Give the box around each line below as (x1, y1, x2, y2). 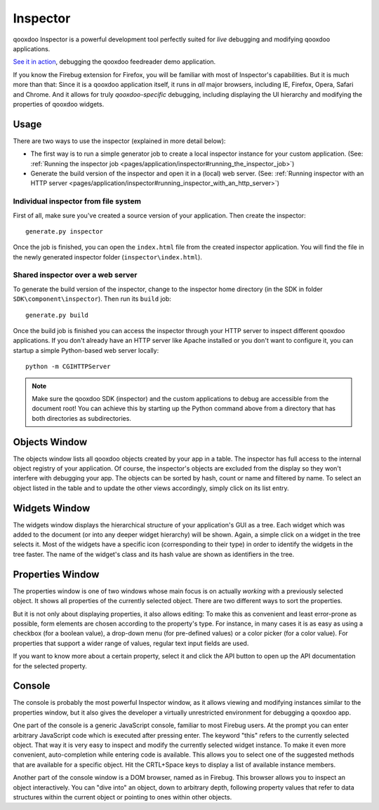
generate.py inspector (25, 227, 104, 235)
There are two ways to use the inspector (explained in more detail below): (13, 137, 226, 145)
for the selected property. (13, 661, 87, 670)
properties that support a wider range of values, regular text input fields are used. (13, 639, 249, 647)
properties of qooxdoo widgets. (13, 100, 105, 108)
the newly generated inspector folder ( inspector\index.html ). (13, 252, 203, 261)
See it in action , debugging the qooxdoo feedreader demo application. (13, 58, 216, 66)
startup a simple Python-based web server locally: (13, 346, 159, 354)
